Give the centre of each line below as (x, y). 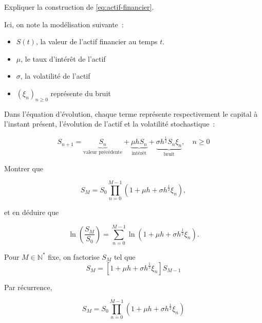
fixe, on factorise (74, 256)
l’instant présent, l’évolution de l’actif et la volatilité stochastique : (110, 124)
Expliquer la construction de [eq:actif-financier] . (79, 7)
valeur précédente (103, 152)
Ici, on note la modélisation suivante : (64, 24)
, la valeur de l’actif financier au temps (97, 41)
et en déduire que (32, 212)
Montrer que (24, 168)
